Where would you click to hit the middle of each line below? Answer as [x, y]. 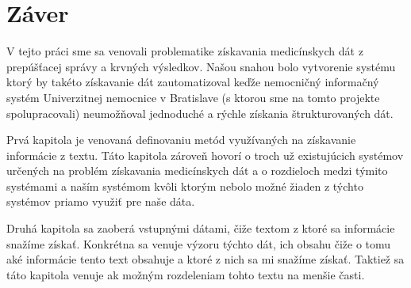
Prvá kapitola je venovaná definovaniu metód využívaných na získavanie [181, 140]
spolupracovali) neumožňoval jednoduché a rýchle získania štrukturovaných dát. [200, 113]
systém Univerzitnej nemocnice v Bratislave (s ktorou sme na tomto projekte [193, 97]
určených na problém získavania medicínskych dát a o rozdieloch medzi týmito [197, 171]
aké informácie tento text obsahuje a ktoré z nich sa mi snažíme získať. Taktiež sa [205, 259]
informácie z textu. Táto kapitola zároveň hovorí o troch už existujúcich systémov [205, 155]
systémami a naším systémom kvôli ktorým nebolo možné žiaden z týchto [185, 186]
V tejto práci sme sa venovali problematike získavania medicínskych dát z [185, 51]
